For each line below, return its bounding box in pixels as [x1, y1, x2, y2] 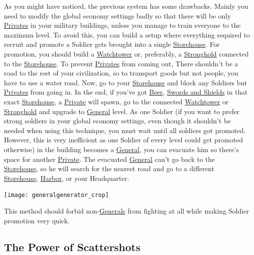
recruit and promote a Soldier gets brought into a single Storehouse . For [4, 39, 220, 49]
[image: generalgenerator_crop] [4, 192, 109, 199]
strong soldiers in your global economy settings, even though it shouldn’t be [4, 116, 231, 126]
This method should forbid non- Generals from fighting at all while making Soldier [4, 205, 249, 216]
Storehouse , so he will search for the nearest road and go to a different [4, 163, 214, 174]
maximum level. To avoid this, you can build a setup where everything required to [4, 29, 250, 39]
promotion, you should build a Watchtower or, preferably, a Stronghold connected [4, 48, 249, 59]
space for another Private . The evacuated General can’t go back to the [4, 154, 215, 164]
